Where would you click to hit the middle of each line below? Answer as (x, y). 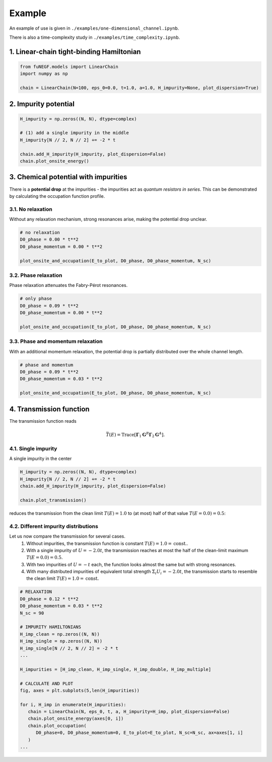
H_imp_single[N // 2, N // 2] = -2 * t (69, 648)
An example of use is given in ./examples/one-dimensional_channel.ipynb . (94, 28)
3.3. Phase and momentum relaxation (56, 341)
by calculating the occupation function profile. (57, 196)
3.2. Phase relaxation (36, 275)
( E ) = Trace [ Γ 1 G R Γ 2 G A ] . (137, 435)
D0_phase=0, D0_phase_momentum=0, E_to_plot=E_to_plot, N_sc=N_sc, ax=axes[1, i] (140, 733)
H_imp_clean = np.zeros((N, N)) (60, 634)
